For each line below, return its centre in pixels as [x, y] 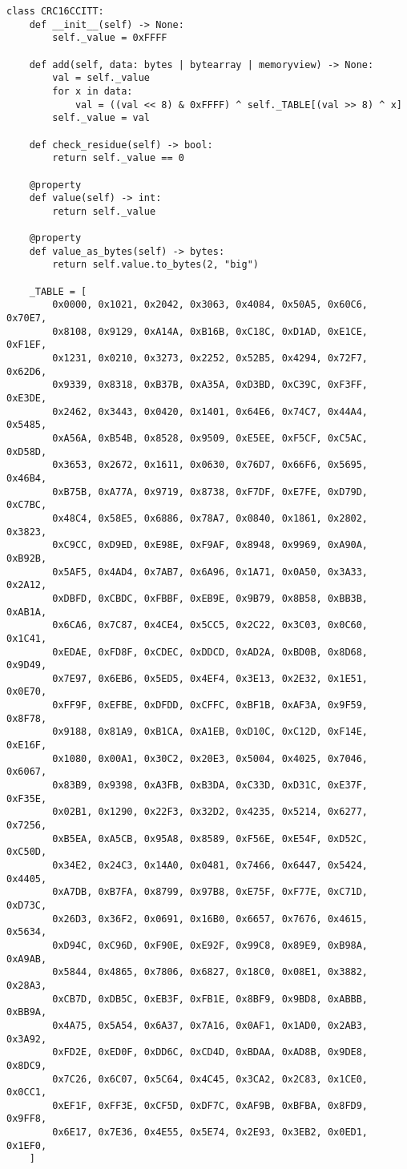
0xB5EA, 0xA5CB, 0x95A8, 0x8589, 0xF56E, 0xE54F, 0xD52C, [210, 838]
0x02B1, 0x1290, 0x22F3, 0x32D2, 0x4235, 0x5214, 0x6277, [210, 812]
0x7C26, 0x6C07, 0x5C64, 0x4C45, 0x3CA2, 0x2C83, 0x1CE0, [210, 1079]
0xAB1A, [27, 612]
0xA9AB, [27, 959]
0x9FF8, [27, 1119]
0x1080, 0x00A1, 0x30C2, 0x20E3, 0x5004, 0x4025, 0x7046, [210, 758]
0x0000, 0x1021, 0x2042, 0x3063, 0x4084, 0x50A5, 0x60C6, [210, 305]
